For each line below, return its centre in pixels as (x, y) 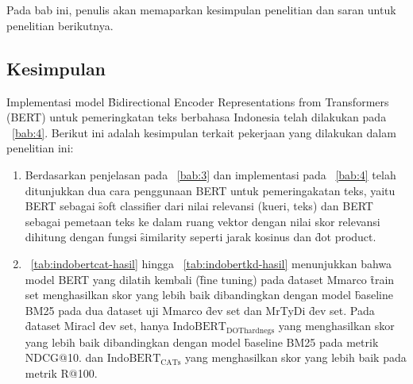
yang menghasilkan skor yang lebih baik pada (296, 357)
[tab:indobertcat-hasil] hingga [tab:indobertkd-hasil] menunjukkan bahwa (211, 263)
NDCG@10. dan (64, 357)
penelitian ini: (40, 148)
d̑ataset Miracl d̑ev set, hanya (97, 326)
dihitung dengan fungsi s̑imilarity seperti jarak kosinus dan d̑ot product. (201, 237)
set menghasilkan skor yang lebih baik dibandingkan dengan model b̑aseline (209, 295)
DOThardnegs (250, 330)
